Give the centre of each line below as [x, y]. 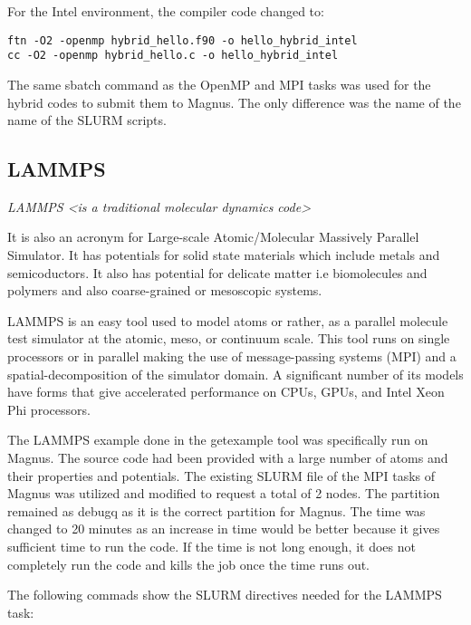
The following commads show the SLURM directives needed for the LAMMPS [225, 595]
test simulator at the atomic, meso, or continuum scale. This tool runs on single [229, 338]
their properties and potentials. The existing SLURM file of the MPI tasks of [221, 475]
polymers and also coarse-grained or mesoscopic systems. [165, 290]
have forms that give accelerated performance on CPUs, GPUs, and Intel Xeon [226, 392]
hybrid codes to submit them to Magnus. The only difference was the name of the [234, 102]
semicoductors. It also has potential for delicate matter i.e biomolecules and [217, 272]
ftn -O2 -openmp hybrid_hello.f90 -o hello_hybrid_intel [183, 40]
